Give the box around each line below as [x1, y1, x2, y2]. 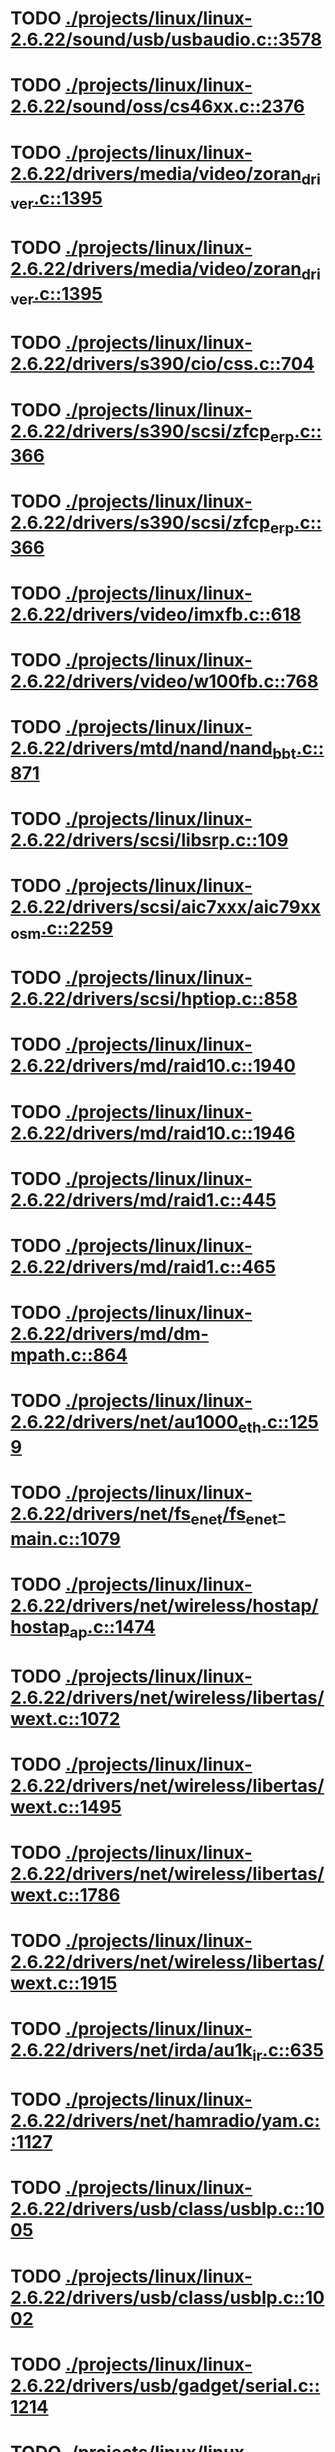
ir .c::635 [252, 2039, 325, 2065]
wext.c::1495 [10, 1795, 122, 1818]
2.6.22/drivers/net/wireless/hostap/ [10, 1594, 319, 1617]
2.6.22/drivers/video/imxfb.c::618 [10, 603, 302, 626]
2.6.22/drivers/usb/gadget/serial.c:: [10, 2374, 321, 2397]
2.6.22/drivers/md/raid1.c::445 [10, 1188, 277, 1211]
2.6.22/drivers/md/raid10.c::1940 [10, 1055, 297, 1077]
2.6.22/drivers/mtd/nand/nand [10, 737, 273, 760]
